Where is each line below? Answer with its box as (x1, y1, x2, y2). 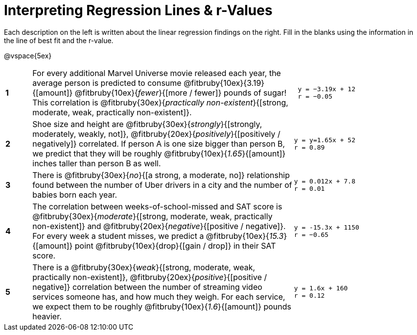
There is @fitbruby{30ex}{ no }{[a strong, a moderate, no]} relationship (32, 170, 290, 180)
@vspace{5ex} (4, 51, 52, 60)
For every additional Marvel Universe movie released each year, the (32, 68, 281, 78)
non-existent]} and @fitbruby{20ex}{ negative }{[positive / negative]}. (32, 221, 286, 231)
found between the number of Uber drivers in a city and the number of (32, 180, 292, 190)
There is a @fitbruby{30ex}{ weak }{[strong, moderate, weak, (32, 262, 255, 272)
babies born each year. (32, 189, 117, 200)
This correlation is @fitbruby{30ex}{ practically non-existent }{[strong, (32, 97, 288, 107)
